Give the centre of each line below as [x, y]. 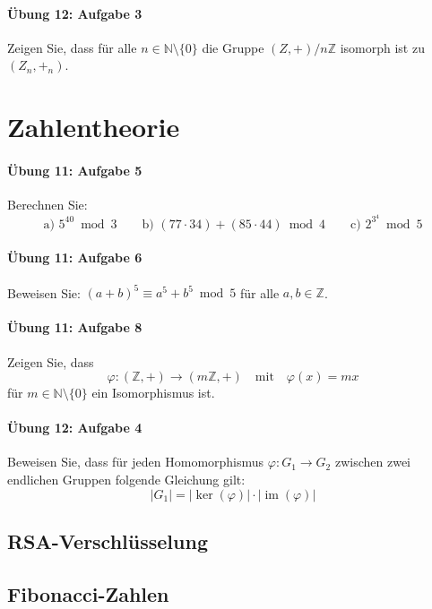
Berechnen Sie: [48, 205]
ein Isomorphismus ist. [153, 393]
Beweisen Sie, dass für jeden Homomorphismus [136, 462]
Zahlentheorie [94, 127]
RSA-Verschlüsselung [108, 541]
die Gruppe [233, 47]
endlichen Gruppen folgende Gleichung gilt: [126, 480]
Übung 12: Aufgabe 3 [75, 13]
